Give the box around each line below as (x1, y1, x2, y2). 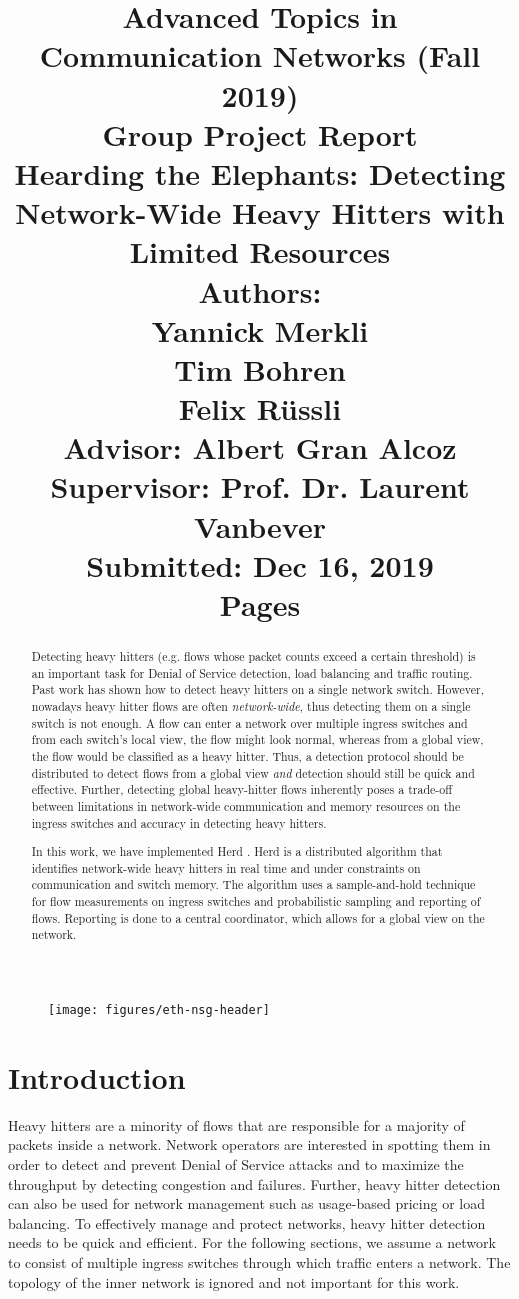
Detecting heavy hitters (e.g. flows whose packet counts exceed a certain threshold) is (31, 647, 476, 664)
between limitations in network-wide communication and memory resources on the (31, 797, 461, 814)
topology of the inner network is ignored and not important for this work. (8, 1271, 460, 1292)
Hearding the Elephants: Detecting (14, 152, 506, 193)
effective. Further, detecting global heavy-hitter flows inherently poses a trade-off (31, 781, 453, 798)
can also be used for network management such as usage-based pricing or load (8, 1193, 485, 1214)
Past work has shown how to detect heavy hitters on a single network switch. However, (31, 681, 484, 698)
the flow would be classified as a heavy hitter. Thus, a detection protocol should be (31, 747, 464, 764)
